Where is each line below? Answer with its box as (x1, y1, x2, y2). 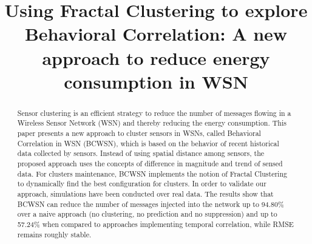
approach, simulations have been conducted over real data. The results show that (17, 188, 274, 198)
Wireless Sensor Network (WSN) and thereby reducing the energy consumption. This (17, 118, 287, 128)
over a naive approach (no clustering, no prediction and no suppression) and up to (17, 209, 277, 219)
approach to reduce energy (42, 45, 270, 70)
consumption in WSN (64, 69, 248, 93)
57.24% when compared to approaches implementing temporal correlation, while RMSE (17, 219, 294, 229)
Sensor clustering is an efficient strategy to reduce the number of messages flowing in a (17, 107, 291, 118)
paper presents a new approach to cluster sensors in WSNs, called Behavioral (17, 128, 261, 138)
